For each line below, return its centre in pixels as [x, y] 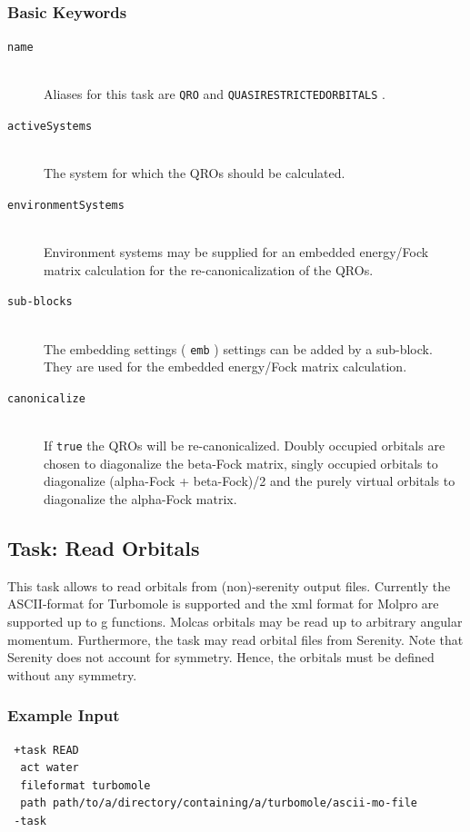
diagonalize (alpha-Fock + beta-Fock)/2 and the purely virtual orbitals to [250, 481]
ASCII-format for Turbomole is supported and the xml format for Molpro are [223, 604]
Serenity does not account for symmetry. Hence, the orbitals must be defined [221, 657]
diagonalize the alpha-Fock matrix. [140, 499]
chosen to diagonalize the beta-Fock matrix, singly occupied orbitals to [241, 463]
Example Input [64, 715]
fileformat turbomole [85, 785]
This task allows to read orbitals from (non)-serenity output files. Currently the [229, 585]
